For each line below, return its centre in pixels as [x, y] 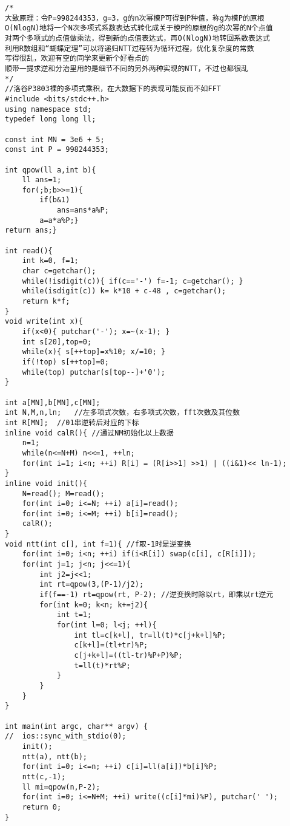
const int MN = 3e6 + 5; [55, 139]
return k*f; [46, 302]
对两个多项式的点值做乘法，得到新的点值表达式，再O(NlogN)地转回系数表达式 [137, 38]
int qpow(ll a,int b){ [51, 170]
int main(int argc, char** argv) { [77, 726]
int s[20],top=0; [57, 342]
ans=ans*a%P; [83, 210]
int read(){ [29, 251]
